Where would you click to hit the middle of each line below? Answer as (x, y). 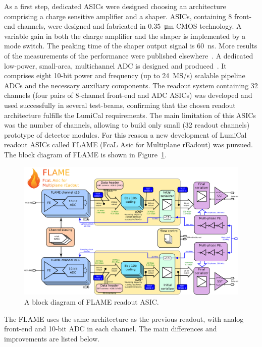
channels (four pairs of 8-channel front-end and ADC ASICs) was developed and (128, 95)
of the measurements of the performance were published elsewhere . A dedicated (129, 55)
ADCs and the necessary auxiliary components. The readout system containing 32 (131, 85)
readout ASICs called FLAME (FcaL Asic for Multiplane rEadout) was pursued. (128, 144)
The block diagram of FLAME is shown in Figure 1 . (85, 154)
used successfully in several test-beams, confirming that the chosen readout (120, 105)
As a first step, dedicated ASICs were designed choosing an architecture (115, 6)
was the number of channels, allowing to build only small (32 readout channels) (127, 125)
